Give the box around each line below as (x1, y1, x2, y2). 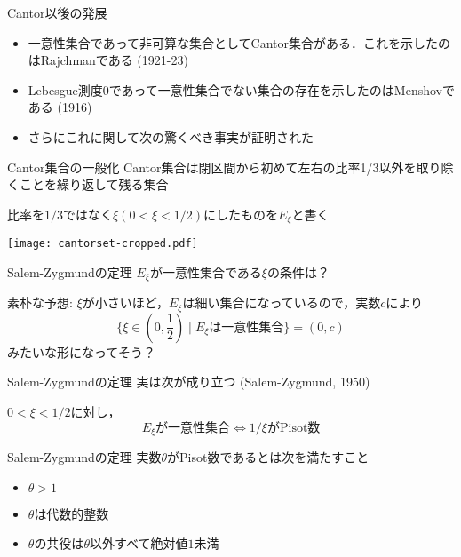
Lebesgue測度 (28, 80, 103, 99)
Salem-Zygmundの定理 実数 (7, 448, 162, 465)
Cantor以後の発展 (7, 4, 107, 21)
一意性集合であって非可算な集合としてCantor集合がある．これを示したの (28, 33, 450, 52)
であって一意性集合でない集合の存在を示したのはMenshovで (108, 80, 455, 99)
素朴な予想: (7, 293, 73, 312)
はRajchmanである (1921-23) (28, 51, 188, 69)
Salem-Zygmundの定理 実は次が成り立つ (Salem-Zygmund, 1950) (7, 372, 370, 391)
